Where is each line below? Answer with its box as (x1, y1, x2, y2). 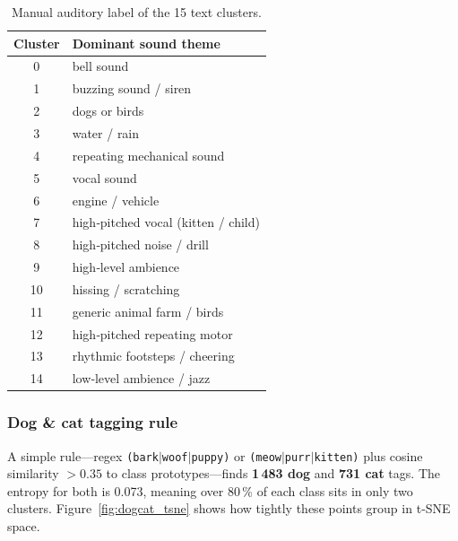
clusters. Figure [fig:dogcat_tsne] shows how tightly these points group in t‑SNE (7, 499, 451, 518)
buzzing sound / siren (72, 79, 192, 98)
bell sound (72, 57, 129, 75)
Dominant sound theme (72, 33, 220, 52)
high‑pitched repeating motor (72, 324, 233, 343)
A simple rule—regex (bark (7, 446, 159, 465)
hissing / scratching (72, 279, 180, 298)
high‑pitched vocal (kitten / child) (72, 213, 260, 231)
